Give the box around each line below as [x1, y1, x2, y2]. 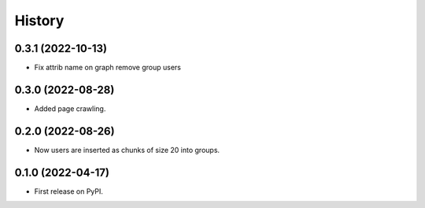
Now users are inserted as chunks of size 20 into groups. [34, 145, 220, 154]
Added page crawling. [34, 103, 106, 113]
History [14, 12, 65, 29]
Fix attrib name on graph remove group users [34, 63, 181, 72]
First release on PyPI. [34, 186, 104, 196]
